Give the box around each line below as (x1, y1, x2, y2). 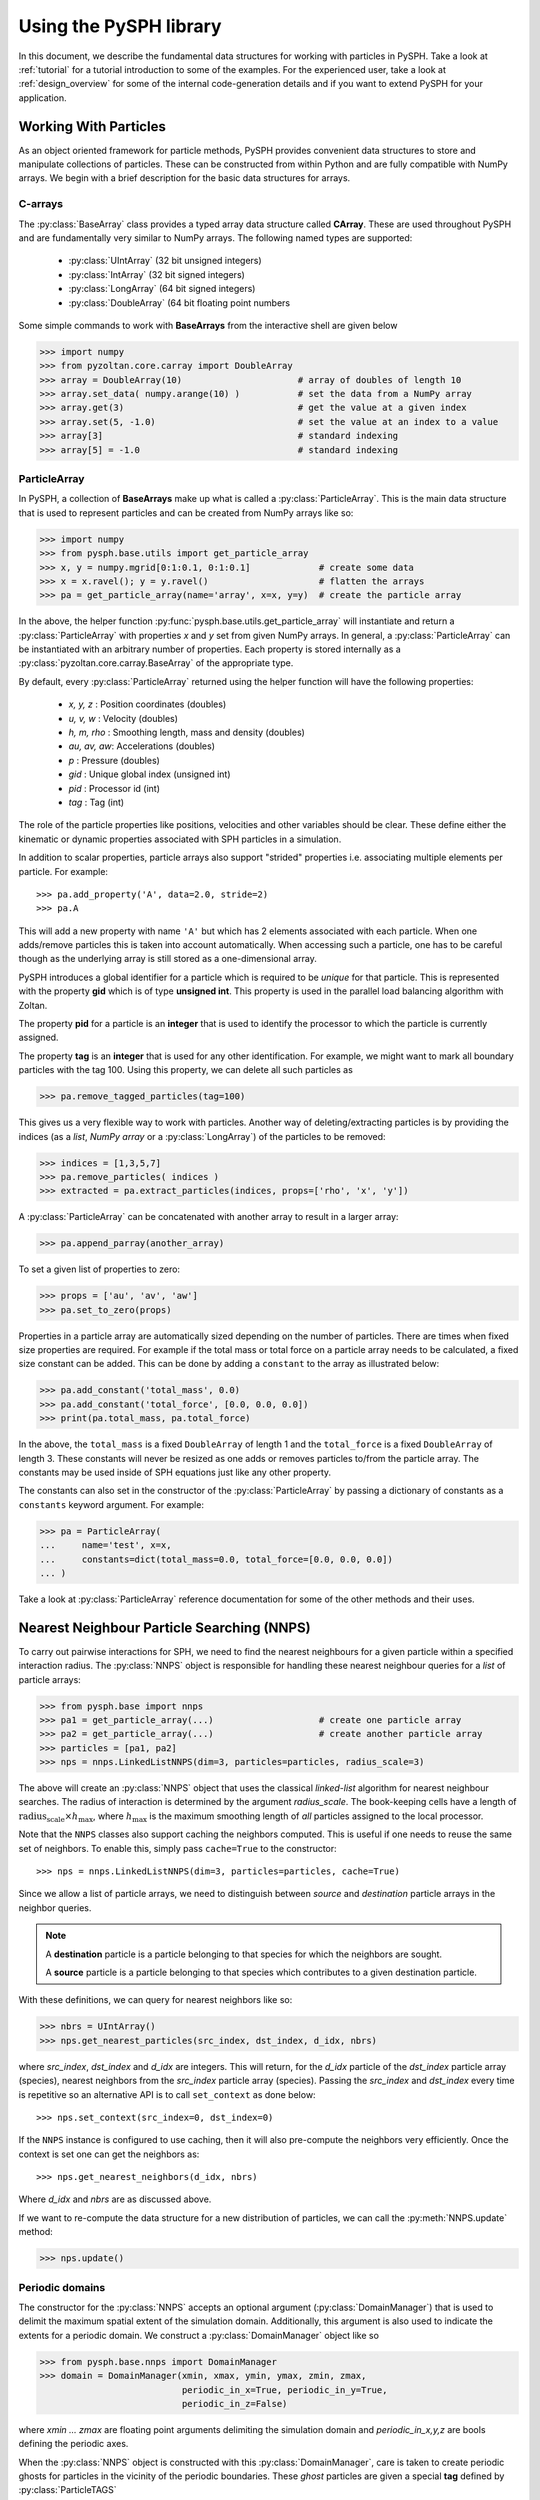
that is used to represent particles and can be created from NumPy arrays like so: (18, 506, 354, 519)
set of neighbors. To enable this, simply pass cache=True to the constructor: (18, 1842, 337, 1854)
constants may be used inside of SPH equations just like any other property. (18, 1466, 332, 1478)
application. (18, 91, 67, 104)
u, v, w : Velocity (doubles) (68, 712, 179, 724)
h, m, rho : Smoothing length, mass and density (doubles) (68, 726, 305, 738)
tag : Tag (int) (68, 796, 125, 808)
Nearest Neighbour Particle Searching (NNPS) (18, 1619, 311, 1636)
